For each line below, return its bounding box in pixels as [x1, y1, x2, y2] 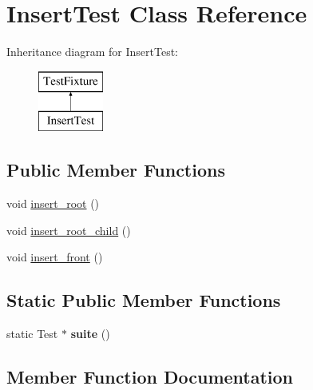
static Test [6, 325, 58, 342]
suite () [70, 325, 110, 342]
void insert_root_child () [6, 221, 131, 238]
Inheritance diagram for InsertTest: [6, 43, 178, 60]
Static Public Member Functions [6, 288, 281, 312]
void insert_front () [6, 249, 103, 265]
